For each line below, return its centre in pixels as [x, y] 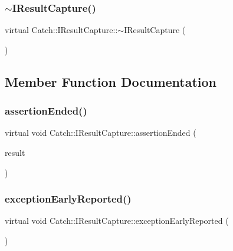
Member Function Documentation [111, 81]
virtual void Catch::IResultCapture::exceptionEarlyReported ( [117, 221]
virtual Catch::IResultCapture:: [61, 30]
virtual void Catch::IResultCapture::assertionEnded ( [101, 133]
